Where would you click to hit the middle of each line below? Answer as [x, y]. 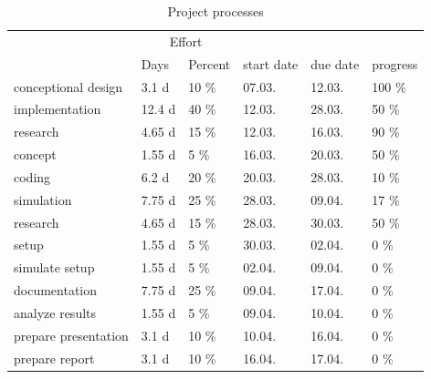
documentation [56, 290]
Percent [210, 63]
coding [32, 176]
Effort [186, 41]
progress [395, 63]
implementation [58, 109]
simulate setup [54, 267]
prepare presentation [71, 335]
